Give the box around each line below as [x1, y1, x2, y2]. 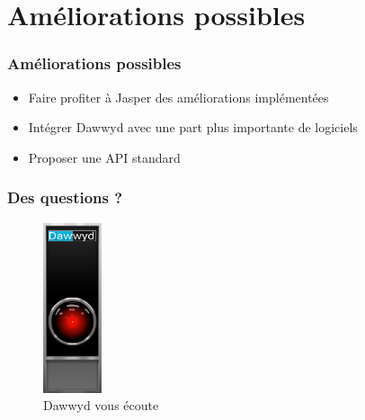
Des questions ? [7, 186, 123, 209]
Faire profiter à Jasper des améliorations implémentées [28, 87, 329, 106]
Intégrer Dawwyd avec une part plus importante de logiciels [28, 118, 358, 137]
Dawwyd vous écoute [43, 396, 159, 415]
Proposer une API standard [28, 147, 181, 166]
